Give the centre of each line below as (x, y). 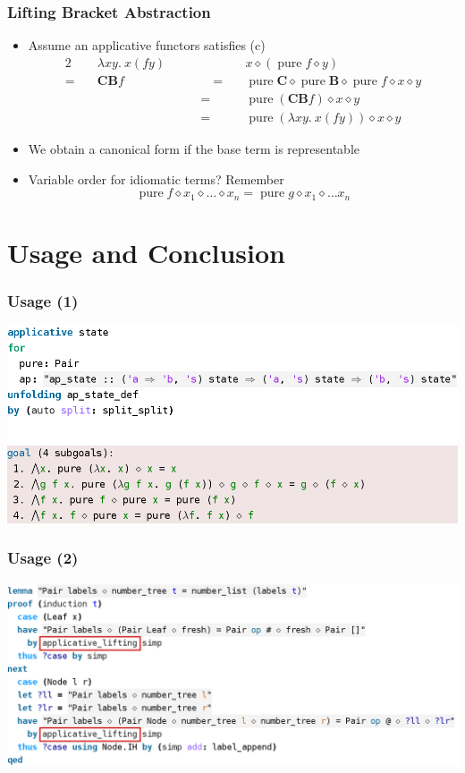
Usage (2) (43, 558)
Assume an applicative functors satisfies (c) (147, 45)
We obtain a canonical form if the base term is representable (194, 148)
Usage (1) (43, 300)
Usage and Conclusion (146, 252)
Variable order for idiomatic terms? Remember (156, 178)
